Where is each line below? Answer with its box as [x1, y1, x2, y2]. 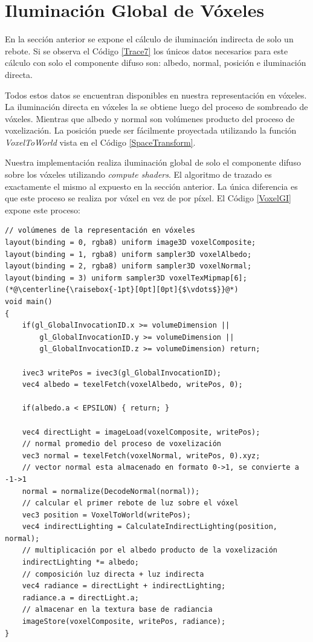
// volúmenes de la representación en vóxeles [5, 226, 195, 235]
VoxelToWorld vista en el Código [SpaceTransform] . [5, 135, 196, 148]
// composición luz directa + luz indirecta [22, 569, 204, 579]
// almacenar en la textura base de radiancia [22, 605, 213, 614]
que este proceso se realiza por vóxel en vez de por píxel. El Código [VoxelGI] [5, 192, 291, 204]
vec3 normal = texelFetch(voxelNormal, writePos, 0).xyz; [22, 451, 260, 460]
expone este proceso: [5, 203, 81, 216]
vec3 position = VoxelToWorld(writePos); [22, 510, 191, 519]
